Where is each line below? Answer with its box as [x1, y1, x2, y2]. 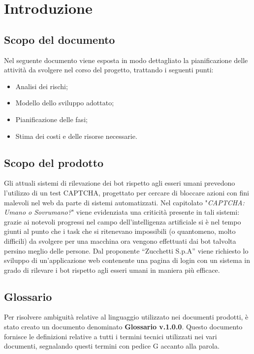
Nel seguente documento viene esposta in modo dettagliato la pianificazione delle [4, 55, 248, 65]
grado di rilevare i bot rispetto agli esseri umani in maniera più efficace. [4, 264, 220, 275]
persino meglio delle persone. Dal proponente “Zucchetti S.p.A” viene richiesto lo [4, 245, 249, 256]
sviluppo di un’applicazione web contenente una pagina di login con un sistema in [4, 255, 250, 265]
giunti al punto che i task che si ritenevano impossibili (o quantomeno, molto [4, 226, 236, 236]
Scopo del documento [4, 32, 115, 47]
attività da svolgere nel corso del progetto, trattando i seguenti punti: [4, 64, 214, 75]
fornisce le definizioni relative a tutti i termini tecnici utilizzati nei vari [4, 331, 217, 341]
